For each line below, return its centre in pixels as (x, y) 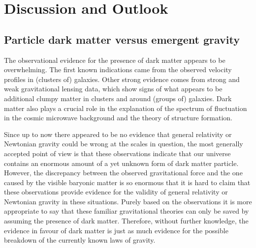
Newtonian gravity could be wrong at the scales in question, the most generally (124, 144)
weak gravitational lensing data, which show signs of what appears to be (113, 89)
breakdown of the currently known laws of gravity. (80, 240)
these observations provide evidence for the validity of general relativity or (116, 192)
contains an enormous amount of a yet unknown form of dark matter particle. (121, 163)
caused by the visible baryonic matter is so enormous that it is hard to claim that (127, 182)
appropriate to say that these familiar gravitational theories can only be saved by (127, 211)
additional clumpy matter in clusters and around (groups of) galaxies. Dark (118, 98)
